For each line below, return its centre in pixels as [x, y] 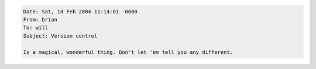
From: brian [40, 19]
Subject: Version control [60, 36]
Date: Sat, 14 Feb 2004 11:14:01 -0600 [80, 11]
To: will [36, 28]
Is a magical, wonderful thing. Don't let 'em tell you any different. [128, 52]
